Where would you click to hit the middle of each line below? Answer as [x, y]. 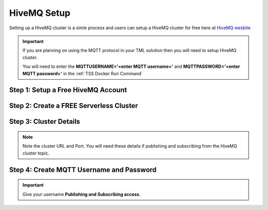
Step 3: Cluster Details [45, 122]
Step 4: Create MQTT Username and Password [83, 170]
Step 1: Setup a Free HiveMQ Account [68, 90]
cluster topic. [36, 153]
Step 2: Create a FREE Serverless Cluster [74, 106]
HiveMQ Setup [40, 13]
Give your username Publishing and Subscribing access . [82, 194]
